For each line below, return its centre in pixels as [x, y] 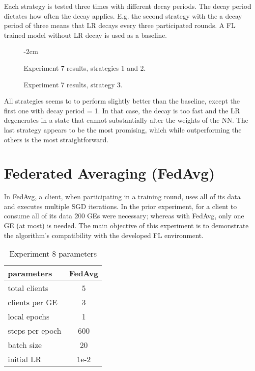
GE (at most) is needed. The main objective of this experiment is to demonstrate [126, 225]
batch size [25, 345]
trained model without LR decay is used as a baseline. [85, 35]
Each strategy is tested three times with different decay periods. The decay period [128, 6]
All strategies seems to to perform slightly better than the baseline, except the [122, 101]
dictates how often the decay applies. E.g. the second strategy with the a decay [123, 15]
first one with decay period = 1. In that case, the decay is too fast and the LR [122, 110]
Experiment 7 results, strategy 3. [73, 84]
